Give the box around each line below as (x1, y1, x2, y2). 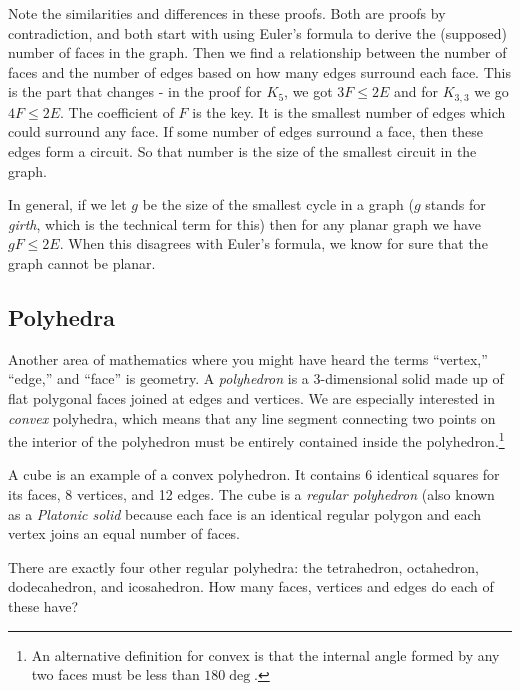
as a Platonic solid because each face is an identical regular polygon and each (8, 503, 482, 524)
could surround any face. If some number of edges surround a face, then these (8, 121, 484, 142)
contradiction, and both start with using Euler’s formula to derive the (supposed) (8, 22, 507, 43)
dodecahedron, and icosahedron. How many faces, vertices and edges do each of (8, 576, 494, 597)
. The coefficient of (60, 101, 174, 122)
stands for (425, 194, 486, 215)
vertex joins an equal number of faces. (8, 523, 241, 544)
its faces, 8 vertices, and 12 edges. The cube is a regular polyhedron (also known (8, 484, 495, 504)
